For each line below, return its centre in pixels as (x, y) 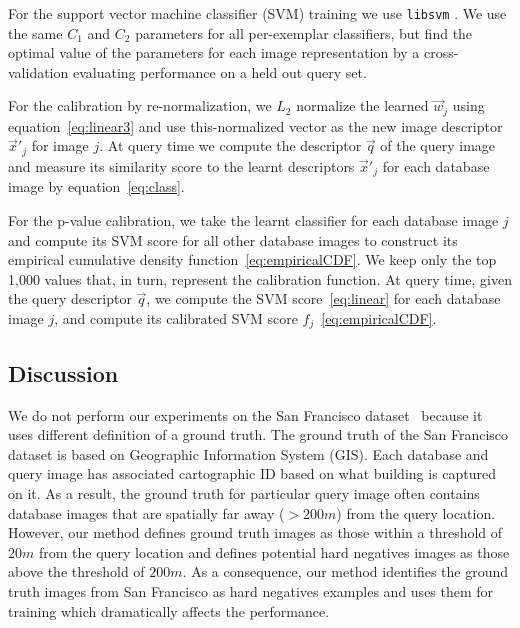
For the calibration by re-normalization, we (140, 105)
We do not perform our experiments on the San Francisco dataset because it (245, 414)
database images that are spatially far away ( (146, 512)
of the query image (438, 145)
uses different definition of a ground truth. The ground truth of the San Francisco (258, 434)
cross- (441, 52)
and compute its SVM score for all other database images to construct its (233, 239)
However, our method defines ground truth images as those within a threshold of (255, 532)
